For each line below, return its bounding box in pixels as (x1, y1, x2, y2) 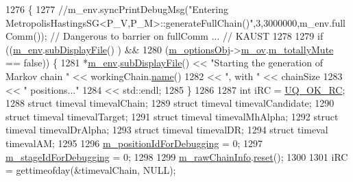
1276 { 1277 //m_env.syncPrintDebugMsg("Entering (5, 2, 228, 16)
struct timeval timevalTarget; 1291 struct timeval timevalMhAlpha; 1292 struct (5, 109, 339, 123)
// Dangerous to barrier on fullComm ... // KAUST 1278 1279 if (50, 29, 324, 43)
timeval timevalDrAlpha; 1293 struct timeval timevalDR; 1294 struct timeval (5, 122, 328, 137)
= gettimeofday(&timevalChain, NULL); (5, 163, 176, 177)
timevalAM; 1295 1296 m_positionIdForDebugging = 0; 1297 (5, 135, 263, 150)
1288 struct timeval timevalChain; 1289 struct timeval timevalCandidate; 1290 (5, 96, 334, 110)
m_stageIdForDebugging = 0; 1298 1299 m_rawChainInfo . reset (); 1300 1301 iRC (5, 149, 348, 164)
